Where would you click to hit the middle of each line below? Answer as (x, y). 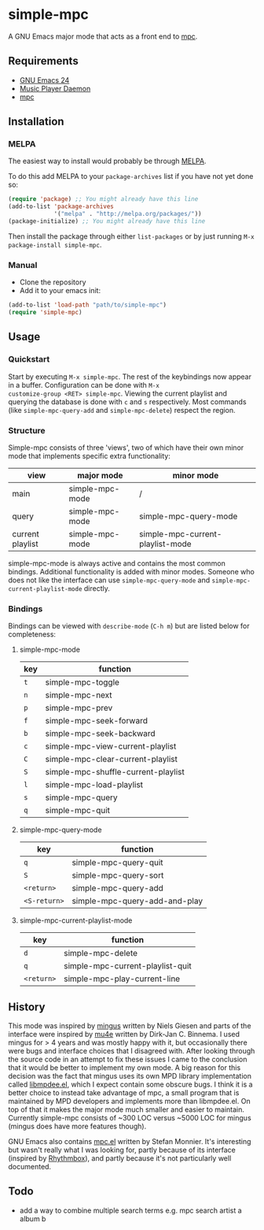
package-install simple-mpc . (55, 244)
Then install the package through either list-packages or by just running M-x (131, 236)
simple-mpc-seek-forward (96, 721)
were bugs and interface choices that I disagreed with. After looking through (132, 1051)
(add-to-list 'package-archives (61, 206)
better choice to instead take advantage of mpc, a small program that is (124, 1093)
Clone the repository (53, 282)
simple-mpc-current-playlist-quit (128, 966)
